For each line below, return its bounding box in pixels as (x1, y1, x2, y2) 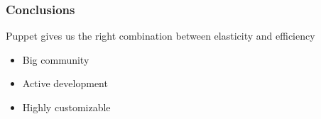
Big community (22, 52, 89, 67)
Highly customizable (22, 100, 111, 114)
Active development (22, 76, 108, 91)
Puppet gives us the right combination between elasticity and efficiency (6, 28, 315, 43)
